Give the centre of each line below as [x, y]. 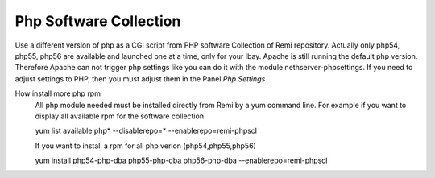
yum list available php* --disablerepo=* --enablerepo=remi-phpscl [146, 131]
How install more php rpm [58, 93]
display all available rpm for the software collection [120, 116]
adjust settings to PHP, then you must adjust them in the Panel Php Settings [140, 79]
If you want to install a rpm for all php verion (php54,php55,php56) [146, 146]
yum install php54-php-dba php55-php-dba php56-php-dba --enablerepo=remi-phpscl [181, 160]
